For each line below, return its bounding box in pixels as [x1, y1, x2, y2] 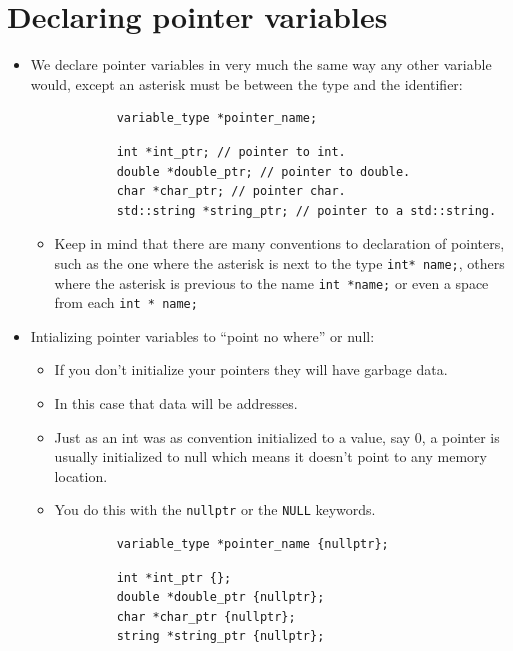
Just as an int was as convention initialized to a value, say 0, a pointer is [54, 426, 500, 447]
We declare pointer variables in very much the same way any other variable [30, 54, 492, 75]
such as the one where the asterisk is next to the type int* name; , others [54, 252, 505, 273]
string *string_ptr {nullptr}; [116, 629, 325, 644]
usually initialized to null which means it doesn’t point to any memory [54, 446, 487, 467]
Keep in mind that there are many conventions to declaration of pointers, [54, 233, 505, 254]
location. [54, 465, 108, 486]
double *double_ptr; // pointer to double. [116, 164, 411, 179]
